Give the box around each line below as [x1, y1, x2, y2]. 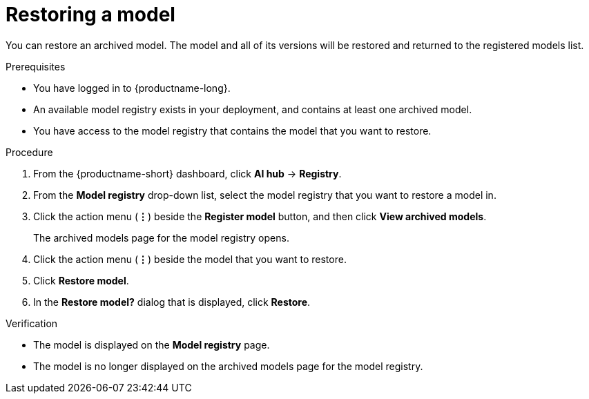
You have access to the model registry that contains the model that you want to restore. [33, 124, 432, 137]
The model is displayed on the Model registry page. [33, 338, 270, 351]
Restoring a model [6, 3, 175, 26]
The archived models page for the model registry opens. [33, 231, 289, 244]
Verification [6, 317, 58, 329]
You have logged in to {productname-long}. [33, 81, 231, 94]
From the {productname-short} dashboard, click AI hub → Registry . [33, 167, 342, 179]
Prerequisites [6, 60, 66, 72]
